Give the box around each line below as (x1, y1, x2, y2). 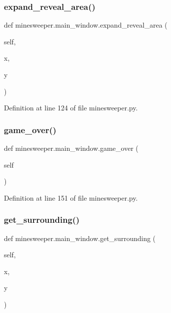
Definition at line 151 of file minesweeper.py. (4, 192, 138, 203)
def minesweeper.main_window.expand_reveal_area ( (4, 20, 168, 30)
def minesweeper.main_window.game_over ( (4, 143, 138, 153)
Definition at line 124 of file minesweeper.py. (4, 103, 138, 113)
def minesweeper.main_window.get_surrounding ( (4, 233, 156, 243)
